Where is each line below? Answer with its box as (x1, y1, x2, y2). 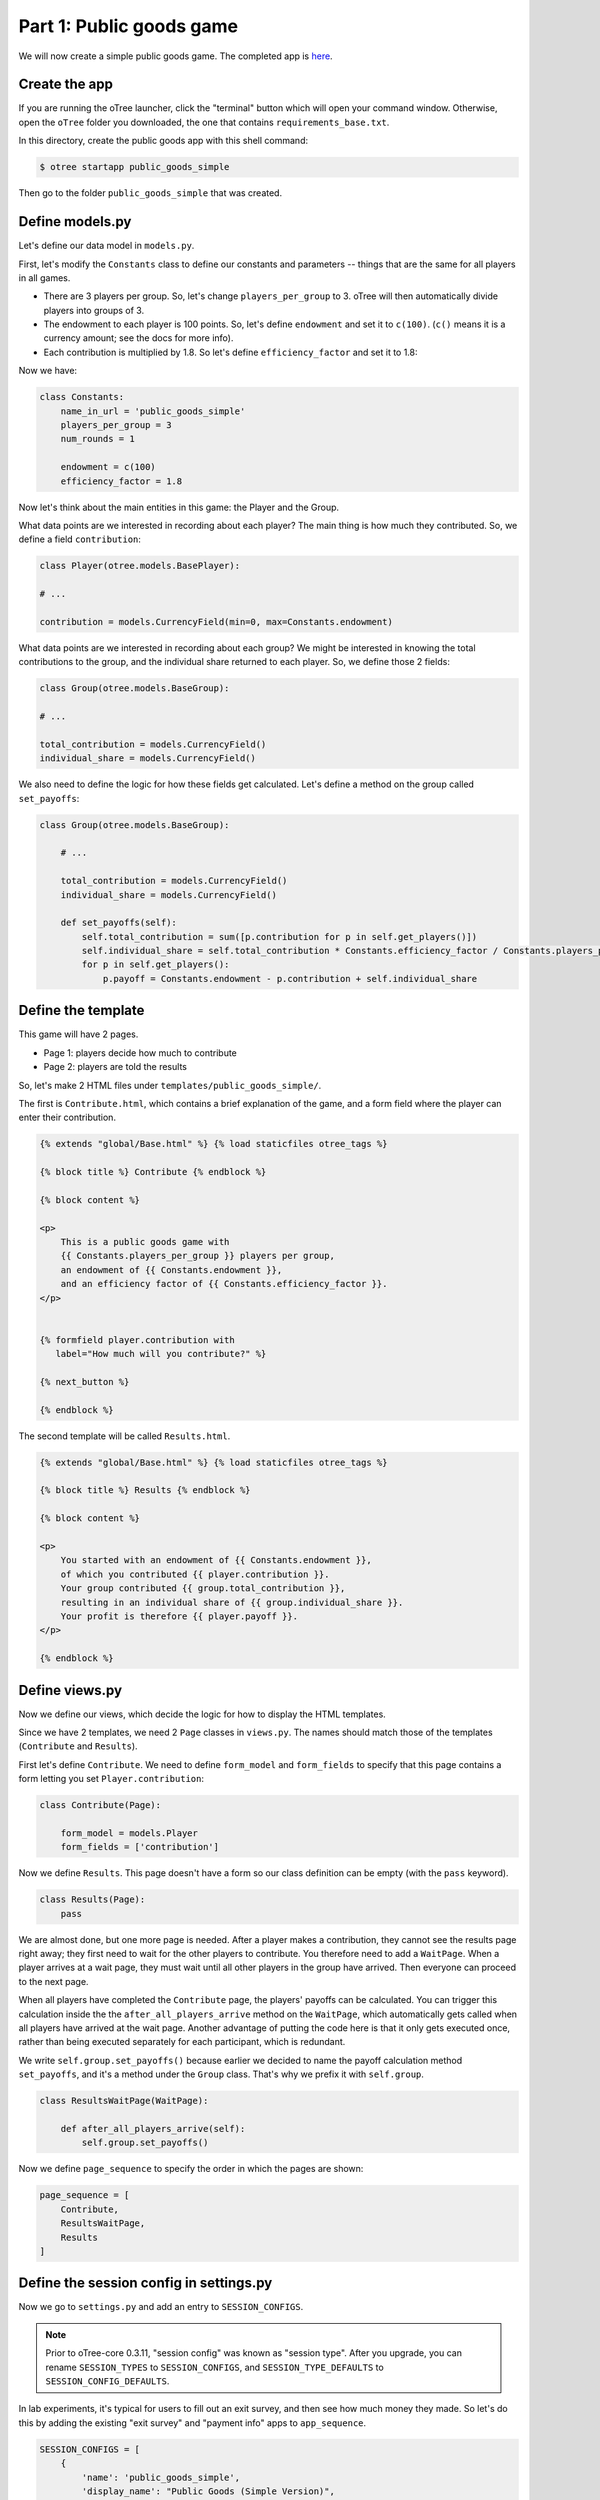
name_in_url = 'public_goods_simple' (60, 405, 246, 417)
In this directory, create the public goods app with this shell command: (18, 135, 309, 147)
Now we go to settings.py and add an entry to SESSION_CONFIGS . (18, 2301, 304, 2313)
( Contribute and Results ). (18, 1740, 139, 1752)
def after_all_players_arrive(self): (60, 2123, 246, 2134)
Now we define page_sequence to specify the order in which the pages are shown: (18, 2163, 364, 2175)
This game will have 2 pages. (18, 1028, 139, 1040)
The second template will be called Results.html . (18, 1430, 231, 1442)
